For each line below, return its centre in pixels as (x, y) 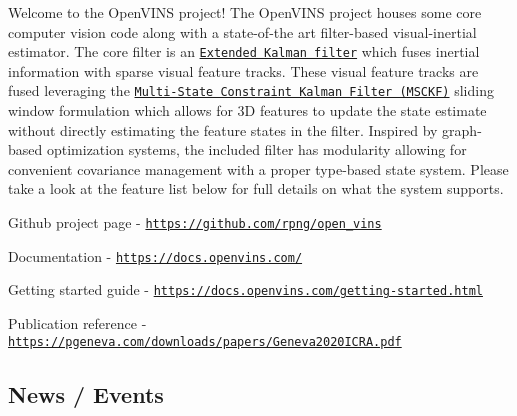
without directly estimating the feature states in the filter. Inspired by (223, 129)
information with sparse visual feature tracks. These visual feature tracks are (243, 70)
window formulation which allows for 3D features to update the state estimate (247, 110)
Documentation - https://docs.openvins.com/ (155, 255)
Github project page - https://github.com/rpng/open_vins (195, 222)
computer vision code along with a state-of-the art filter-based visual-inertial (242, 31)
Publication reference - (77, 323)
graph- (462, 129)
